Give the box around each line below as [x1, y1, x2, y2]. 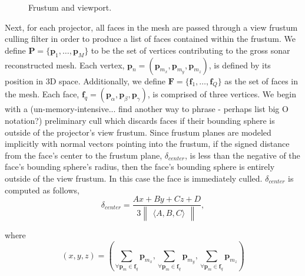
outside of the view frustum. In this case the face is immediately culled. [5, 172, 263, 184]
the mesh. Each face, [5, 88, 79, 100]
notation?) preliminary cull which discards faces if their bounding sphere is [5, 114, 275, 126]
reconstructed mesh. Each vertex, [5, 58, 125, 71]
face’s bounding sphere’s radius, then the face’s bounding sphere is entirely [5, 160, 275, 173]
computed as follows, [5, 183, 79, 196]
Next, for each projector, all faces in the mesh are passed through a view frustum [5, 21, 298, 33]
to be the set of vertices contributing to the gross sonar [91, 44, 290, 56]
